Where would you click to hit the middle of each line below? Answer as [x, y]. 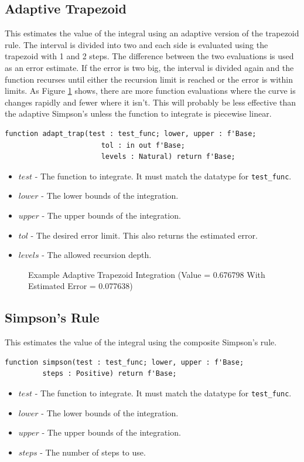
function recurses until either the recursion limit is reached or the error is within [149, 79]
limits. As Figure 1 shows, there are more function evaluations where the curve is [150, 91]
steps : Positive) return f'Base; [110, 374]
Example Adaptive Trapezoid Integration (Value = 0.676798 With [147, 274]
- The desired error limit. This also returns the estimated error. [144, 235]
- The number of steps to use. [93, 452]
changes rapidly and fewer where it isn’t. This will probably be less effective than [151, 102]
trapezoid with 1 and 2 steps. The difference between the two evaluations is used [149, 56]
